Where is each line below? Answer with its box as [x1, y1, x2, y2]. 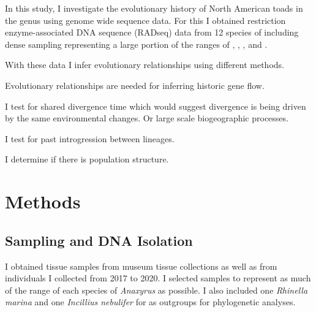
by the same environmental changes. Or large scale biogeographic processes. [5, 112, 288, 124]
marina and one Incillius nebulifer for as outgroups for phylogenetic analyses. [5, 295, 296, 308]
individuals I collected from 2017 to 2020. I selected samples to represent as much [5, 272, 311, 284]
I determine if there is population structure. [5, 153, 169, 166]
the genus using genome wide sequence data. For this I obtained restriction [5, 13, 286, 26]
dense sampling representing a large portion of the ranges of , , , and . [5, 37, 268, 50]
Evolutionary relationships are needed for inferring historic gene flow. [5, 78, 265, 91]
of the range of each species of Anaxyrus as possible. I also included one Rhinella [5, 283, 308, 296]
